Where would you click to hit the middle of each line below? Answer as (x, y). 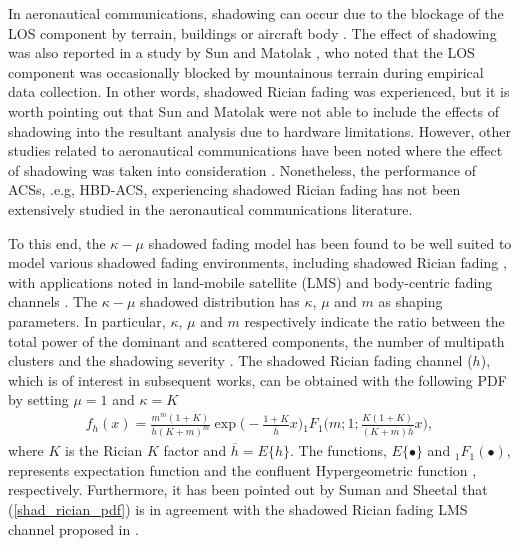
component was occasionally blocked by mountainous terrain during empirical (246, 71)
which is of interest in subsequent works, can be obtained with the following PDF (257, 379)
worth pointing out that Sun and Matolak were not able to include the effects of (253, 110)
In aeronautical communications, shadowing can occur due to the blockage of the (256, 13)
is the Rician (104, 450)
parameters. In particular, (87, 320)
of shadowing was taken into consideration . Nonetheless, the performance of (242, 169)
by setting (38, 399)
